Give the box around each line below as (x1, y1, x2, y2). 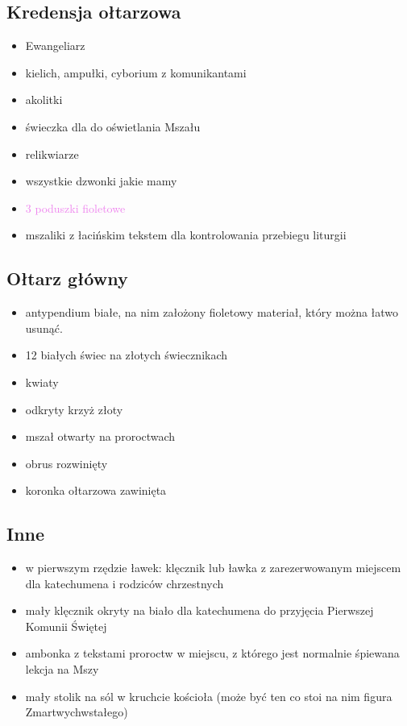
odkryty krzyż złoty (25, 400, 123, 417)
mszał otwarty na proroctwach (25, 428, 176, 445)
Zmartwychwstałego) (25, 703, 128, 720)
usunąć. (25, 319, 63, 336)
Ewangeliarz (25, 37, 85, 54)
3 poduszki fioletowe (25, 199, 126, 216)
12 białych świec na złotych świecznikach (25, 346, 228, 363)
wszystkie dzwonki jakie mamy (25, 172, 177, 189)
